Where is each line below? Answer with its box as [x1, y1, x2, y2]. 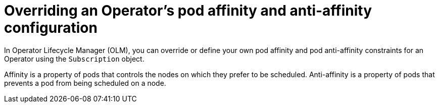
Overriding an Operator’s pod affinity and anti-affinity [4, 2, 372, 19]
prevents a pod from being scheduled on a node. [4, 78, 166, 87]
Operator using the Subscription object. [4, 54, 144, 63]
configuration [4, 19, 97, 36]
